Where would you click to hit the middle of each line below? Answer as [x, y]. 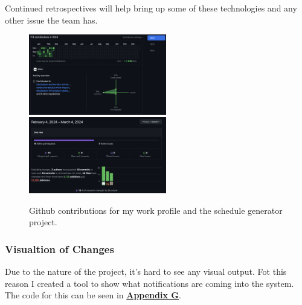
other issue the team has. [51, 20]
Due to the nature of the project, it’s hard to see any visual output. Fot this [146, 271]
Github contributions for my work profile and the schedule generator [156, 210]
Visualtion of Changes [59, 249]
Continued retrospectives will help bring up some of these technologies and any [151, 8]
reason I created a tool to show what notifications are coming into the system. [149, 283]
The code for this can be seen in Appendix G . [93, 295]
